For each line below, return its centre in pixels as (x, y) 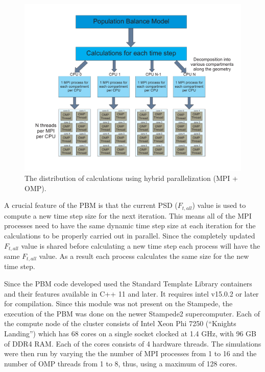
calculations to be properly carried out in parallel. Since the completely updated (130, 235)
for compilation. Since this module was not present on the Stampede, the (118, 303)
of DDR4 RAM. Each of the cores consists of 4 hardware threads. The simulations (133, 343)
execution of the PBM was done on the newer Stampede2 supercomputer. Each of (132, 313)
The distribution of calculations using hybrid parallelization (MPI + (131, 178)
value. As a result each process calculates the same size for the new (144, 256)
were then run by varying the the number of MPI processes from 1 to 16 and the (130, 353)
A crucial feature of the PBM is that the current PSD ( (91, 205)
